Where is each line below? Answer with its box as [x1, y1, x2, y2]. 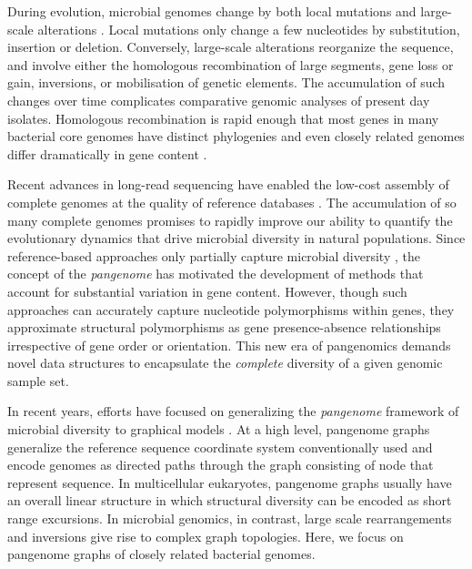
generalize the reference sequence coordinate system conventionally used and [7, 437, 433, 456]
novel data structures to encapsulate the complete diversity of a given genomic [7, 353, 443, 372]
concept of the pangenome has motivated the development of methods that [7, 264, 424, 283]
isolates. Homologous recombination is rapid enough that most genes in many [7, 108, 439, 127]
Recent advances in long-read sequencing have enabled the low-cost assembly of [7, 175, 449, 194]
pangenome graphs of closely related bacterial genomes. [7, 544, 316, 564]
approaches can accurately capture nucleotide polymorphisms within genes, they [7, 300, 455, 319]
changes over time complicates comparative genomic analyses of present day [7, 90, 430, 109]
